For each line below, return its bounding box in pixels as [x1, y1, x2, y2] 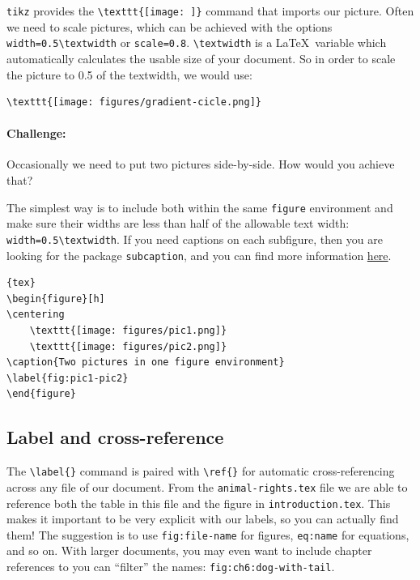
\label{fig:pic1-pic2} [6, 372, 129, 384]
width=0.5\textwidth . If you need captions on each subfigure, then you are [6, 230, 383, 247]
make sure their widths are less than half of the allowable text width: [6, 215, 350, 232]
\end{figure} [6, 388, 76, 400]
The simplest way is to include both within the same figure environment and [6, 198, 393, 215]
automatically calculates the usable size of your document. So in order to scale [6, 49, 396, 66]
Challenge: [6, 125, 66, 142]
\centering [6, 309, 65, 321]
